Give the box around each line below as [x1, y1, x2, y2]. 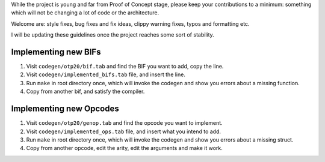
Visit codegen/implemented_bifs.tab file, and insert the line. [26, 71, 186, 78]
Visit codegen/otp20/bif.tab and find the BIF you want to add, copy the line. [26, 63, 224, 70]
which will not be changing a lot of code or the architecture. [11, 9, 159, 16]
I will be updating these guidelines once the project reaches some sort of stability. [11, 31, 215, 38]
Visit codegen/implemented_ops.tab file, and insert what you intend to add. [26, 128, 221, 135]
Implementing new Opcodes [11, 104, 120, 114]
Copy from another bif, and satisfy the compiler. [26, 88, 145, 95]
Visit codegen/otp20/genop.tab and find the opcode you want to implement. [26, 119, 223, 127]
